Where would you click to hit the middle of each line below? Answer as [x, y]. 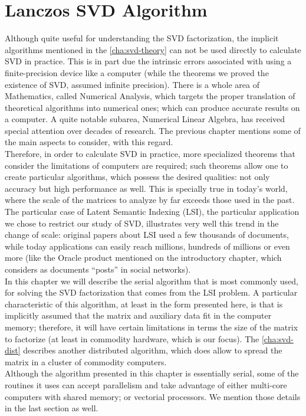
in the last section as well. [52, 408]
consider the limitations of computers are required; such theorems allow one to [147, 165]
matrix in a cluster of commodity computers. [86, 361]
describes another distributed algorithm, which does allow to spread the [153, 350]
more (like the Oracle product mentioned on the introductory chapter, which [143, 258]
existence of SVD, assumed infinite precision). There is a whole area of [132, 84]
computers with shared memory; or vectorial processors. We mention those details [153, 396]
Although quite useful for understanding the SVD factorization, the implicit [142, 38]
